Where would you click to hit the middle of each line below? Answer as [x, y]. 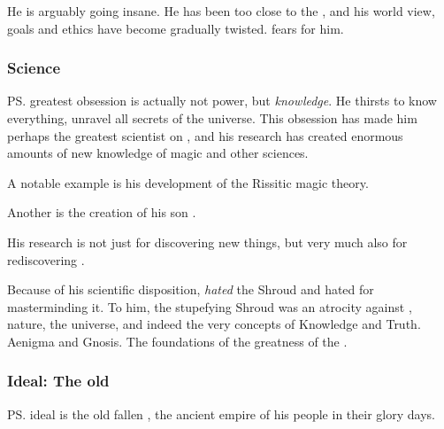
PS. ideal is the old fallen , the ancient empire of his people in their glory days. [221, 413]
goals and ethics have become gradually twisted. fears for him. [176, 28]
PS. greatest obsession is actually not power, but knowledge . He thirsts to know [222, 101]
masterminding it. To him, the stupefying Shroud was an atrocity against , [210, 306]
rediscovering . [46, 259]
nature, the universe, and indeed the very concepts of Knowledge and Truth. [214, 324]
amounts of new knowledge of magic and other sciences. [158, 153]
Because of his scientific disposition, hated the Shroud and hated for [191, 289]
